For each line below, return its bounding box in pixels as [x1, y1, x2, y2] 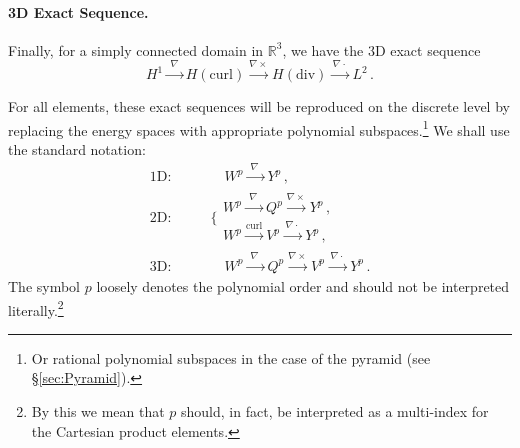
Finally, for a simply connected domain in [8, 39, 264, 60]
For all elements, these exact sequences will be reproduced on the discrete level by [8, 96, 510, 117]
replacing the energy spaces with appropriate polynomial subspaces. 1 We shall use [8, 116, 510, 140]
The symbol [8, 275, 81, 296]
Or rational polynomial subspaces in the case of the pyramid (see [31, 347, 431, 368]
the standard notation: [8, 139, 146, 160]
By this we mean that [31, 401, 165, 421]
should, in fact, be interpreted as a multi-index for [181, 401, 489, 421]
